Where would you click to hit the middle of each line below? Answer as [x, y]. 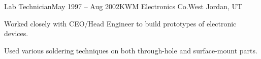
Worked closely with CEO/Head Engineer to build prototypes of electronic [120, 23]
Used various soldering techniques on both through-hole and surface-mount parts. [131, 50]
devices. [16, 33]
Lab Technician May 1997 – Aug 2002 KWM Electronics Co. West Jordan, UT [123, 6]
